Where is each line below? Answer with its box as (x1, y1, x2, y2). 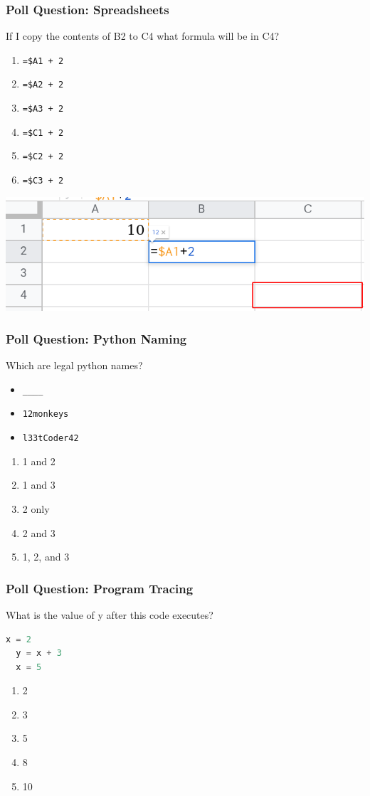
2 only (22, 501, 50, 516)
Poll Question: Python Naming (6, 329, 187, 347)
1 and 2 (22, 453, 55, 468)
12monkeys (22, 409, 69, 420)
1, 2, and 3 (22, 549, 70, 564)
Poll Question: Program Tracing (6, 579, 194, 597)
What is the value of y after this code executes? (6, 607, 213, 622)
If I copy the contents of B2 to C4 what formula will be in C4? (6, 28, 280, 43)
